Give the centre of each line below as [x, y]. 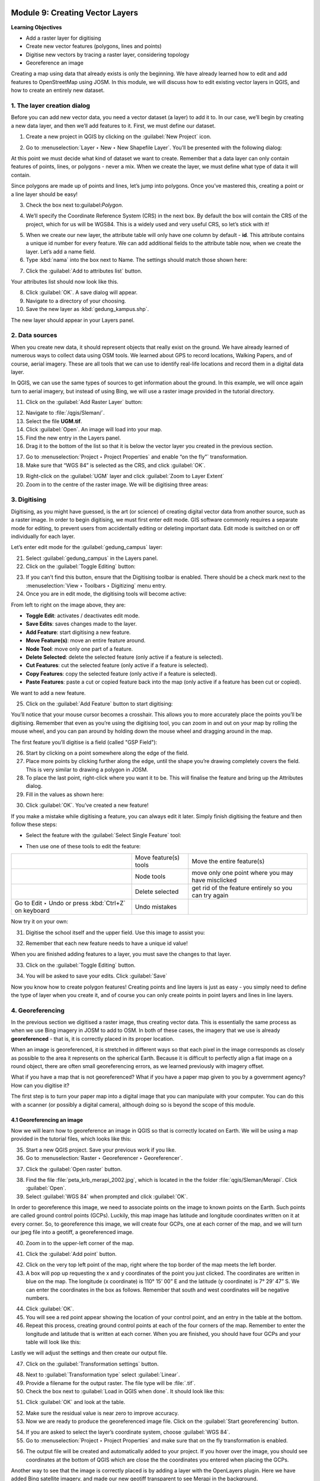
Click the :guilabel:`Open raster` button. [74, 1169]
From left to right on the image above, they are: [68, 605]
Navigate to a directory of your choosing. [76, 301]
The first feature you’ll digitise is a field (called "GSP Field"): [84, 742]
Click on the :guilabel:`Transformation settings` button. [92, 1364]
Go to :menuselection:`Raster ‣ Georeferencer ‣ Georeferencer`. [104, 1158]
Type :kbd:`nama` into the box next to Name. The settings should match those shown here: [137, 260]
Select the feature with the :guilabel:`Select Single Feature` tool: [103, 835]
